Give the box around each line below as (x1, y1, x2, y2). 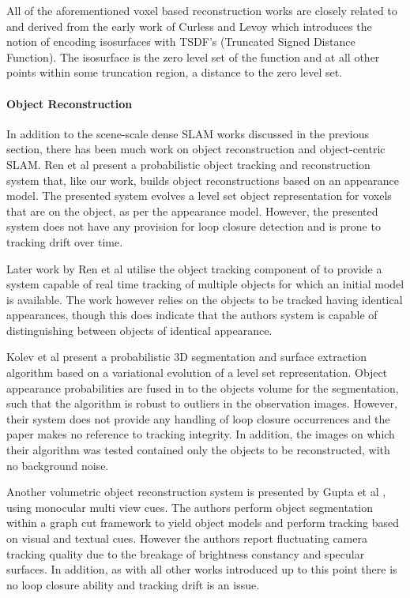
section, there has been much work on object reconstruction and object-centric (6, 141, 386, 157)
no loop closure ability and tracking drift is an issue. (6, 576, 260, 592)
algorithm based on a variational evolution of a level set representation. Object (6, 364, 388, 381)
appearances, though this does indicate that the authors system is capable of (6, 307, 378, 323)
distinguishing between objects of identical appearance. (6, 322, 273, 338)
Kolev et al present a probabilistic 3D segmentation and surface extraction (6, 348, 367, 365)
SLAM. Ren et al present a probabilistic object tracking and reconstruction (6, 156, 371, 172)
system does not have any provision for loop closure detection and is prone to (6, 218, 381, 235)
